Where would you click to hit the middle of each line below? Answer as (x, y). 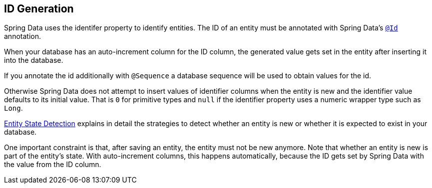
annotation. (22, 36)
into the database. (34, 60)
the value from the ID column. (53, 165)
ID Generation (39, 9)
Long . (13, 108)
